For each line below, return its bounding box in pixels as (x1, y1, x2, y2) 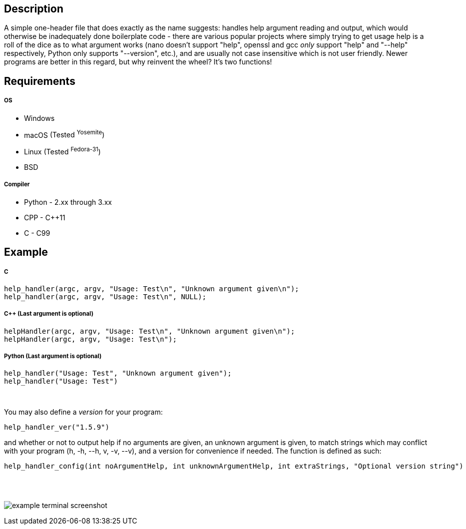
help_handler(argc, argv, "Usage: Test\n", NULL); (4, 292, 206, 301)
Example (4, 246, 48, 259)
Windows (24, 113, 55, 122)
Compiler (4, 181, 30, 188)
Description (4, 2, 63, 15)
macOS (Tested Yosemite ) (24, 129, 105, 139)
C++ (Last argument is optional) (4, 310, 93, 318)
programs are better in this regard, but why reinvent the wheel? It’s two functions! (4, 57, 272, 66)
